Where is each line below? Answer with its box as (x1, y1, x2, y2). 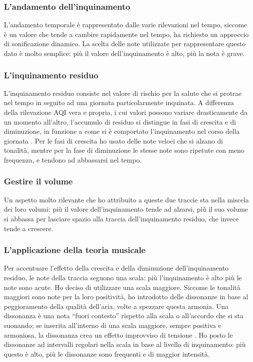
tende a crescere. (4, 223, 54, 233)
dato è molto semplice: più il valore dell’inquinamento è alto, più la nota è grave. (4, 48, 245, 58)
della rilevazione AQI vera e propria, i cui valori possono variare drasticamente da (4, 107, 248, 117)
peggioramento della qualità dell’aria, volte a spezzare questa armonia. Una (4, 301, 229, 311)
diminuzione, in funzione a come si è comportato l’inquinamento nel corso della (4, 126, 240, 136)
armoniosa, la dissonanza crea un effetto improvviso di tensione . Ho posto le (4, 329, 233, 340)
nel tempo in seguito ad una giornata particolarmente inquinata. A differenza (4, 97, 234, 108)
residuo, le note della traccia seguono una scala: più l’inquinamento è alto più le (4, 272, 242, 282)
